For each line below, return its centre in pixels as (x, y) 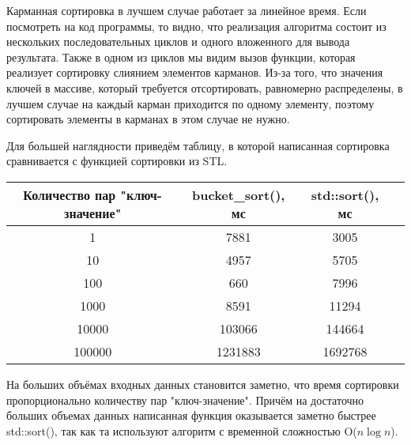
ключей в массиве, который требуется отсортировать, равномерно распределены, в (205, 87)
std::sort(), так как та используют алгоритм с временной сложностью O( (182, 430)
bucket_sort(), (239, 194)
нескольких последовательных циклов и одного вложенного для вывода (178, 41)
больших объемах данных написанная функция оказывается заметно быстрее (191, 415)
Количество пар (70, 194)
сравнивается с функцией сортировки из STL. (117, 161)
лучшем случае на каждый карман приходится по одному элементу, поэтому (190, 103)
